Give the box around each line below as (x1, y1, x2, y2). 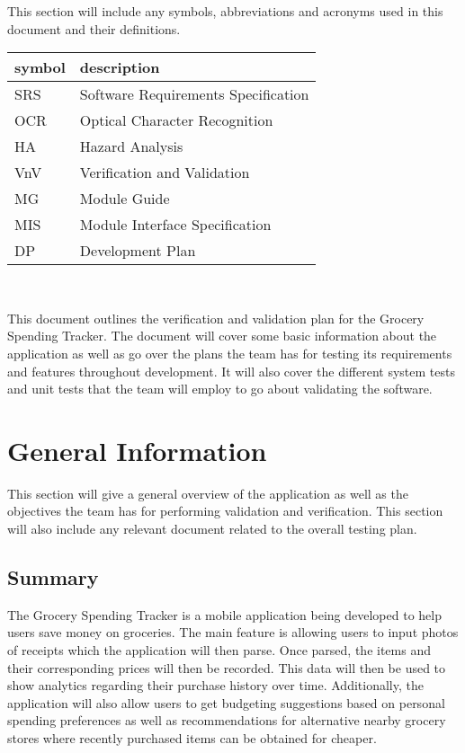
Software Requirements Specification (79, 84, 309, 105)
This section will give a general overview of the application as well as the (7, 483, 408, 502)
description (79, 57, 160, 78)
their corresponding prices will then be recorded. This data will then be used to (7, 658, 446, 677)
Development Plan (79, 240, 196, 261)
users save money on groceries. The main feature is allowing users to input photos (7, 623, 459, 642)
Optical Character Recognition (79, 110, 273, 131)
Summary (7, 563, 99, 591)
